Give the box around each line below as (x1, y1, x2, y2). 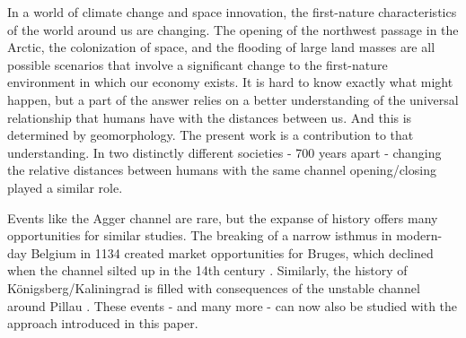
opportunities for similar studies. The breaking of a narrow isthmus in (7, 226, 392, 245)
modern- (396, 226, 443, 245)
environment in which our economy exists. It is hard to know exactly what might (7, 73, 453, 91)
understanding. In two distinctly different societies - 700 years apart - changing (7, 143, 442, 161)
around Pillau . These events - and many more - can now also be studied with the (7, 296, 458, 315)
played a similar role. (7, 178, 123, 196)
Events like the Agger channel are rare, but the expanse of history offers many (7, 208, 438, 227)
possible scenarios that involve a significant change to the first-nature (7, 55, 388, 74)
